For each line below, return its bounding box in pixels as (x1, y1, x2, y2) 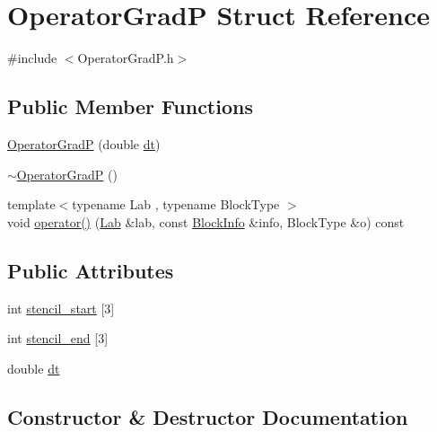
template (7, 195, 56, 214)
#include (7, 48, 57, 67)
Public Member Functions (7, 93, 253, 120)
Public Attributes (7, 256, 174, 284)
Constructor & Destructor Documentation (7, 402, 408, 430)
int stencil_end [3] (7, 329, 109, 348)
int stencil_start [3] (7, 298, 115, 317)
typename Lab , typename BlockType (72, 195, 280, 214)
